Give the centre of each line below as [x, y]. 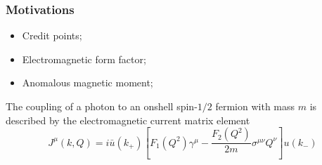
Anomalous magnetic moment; [88, 82]
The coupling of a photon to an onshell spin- [102, 106]
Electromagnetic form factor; [84, 59]
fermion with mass [255, 106]
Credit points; [52, 35]
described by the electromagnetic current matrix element [128, 120]
